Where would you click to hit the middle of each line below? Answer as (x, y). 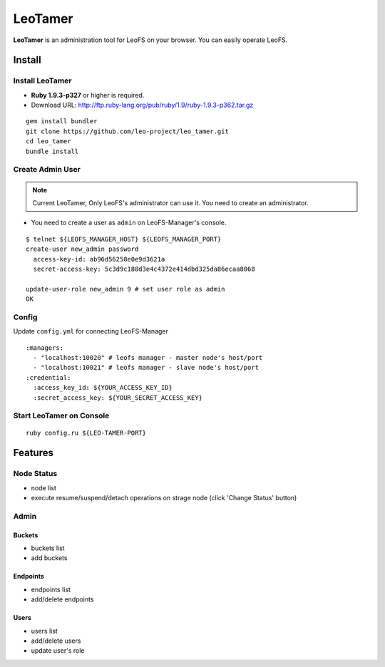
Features (33, 453)
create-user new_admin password (82, 249)
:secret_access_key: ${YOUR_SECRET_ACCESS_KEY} (118, 398)
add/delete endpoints (62, 599)
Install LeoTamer (42, 81)
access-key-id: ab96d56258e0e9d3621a (99, 259)
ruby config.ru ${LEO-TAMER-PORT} (86, 433)
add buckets (49, 558)
